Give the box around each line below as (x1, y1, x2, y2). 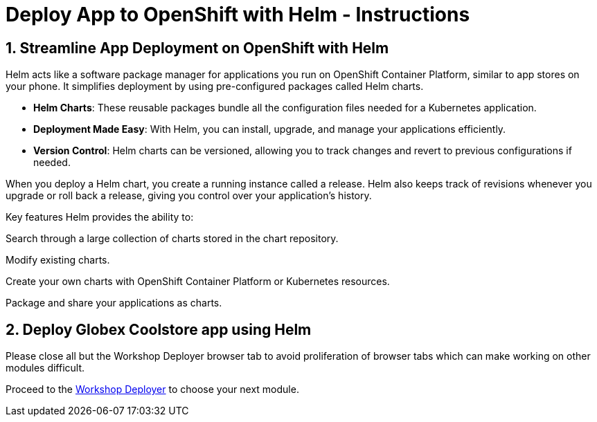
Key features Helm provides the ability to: (6, 211, 194, 223)
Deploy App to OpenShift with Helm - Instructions (6, 3, 470, 26)
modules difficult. (6, 362, 85, 374)
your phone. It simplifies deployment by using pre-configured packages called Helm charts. (6, 80, 424, 93)
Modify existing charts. (6, 254, 110, 266)
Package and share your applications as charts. (6, 297, 222, 309)
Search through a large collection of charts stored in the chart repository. (6, 232, 339, 245)
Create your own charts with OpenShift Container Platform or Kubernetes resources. (6, 275, 390, 288)
